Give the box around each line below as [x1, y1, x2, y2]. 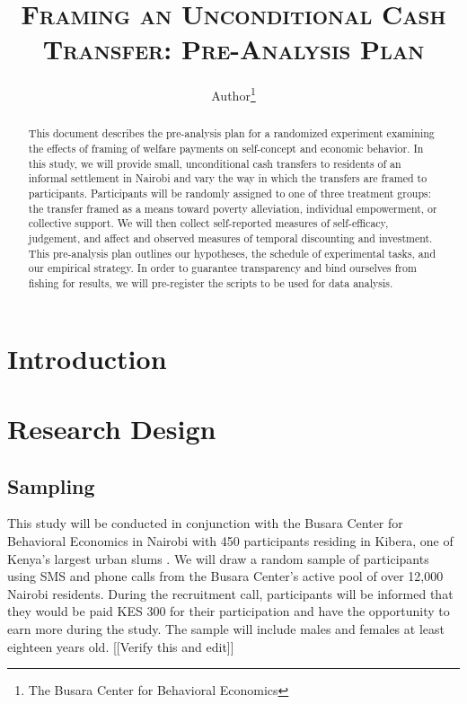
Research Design [7, 409, 216, 446]
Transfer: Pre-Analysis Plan [42, 31, 425, 67]
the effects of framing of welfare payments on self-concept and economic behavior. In [28, 141, 424, 156]
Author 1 [211, 84, 256, 104]
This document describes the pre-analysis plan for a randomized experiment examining [28, 126, 435, 141]
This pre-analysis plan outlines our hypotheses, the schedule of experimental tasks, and [28, 245, 436, 260]
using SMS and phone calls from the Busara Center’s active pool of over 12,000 [7, 567, 444, 585]
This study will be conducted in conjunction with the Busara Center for [7, 514, 403, 532]
